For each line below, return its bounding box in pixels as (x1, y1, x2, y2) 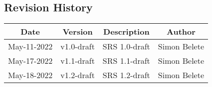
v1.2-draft (60, 69, 95, 81)
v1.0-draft (60, 41, 95, 52)
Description (103, 26, 150, 38)
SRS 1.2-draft (102, 69, 150, 81)
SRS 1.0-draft (102, 41, 150, 52)
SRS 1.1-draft (102, 55, 150, 67)
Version (62, 26, 93, 38)
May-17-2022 (8, 55, 53, 67)
